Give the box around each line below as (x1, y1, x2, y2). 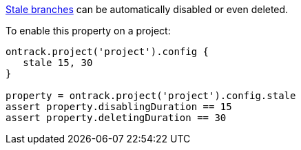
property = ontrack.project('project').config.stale (6, 90, 296, 101)
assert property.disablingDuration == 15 (6, 101, 232, 112)
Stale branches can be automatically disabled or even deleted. (6, 3, 289, 15)
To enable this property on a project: (6, 25, 171, 36)
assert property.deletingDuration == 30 (6, 112, 227, 123)
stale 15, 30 (23, 57, 93, 68)
